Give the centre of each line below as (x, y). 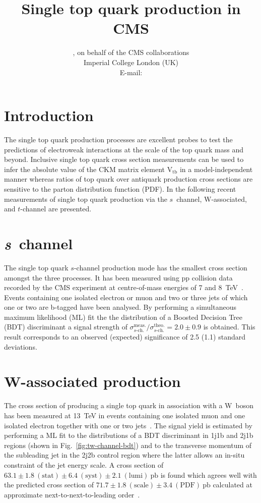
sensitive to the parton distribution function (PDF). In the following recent (120, 189)
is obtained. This (229, 327)
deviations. (21, 346)
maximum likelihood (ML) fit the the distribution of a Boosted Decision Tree (123, 317)
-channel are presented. (56, 209)
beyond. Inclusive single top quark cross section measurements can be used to (124, 159)
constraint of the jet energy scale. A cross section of (84, 464)
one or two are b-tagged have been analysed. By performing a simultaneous (120, 307)
